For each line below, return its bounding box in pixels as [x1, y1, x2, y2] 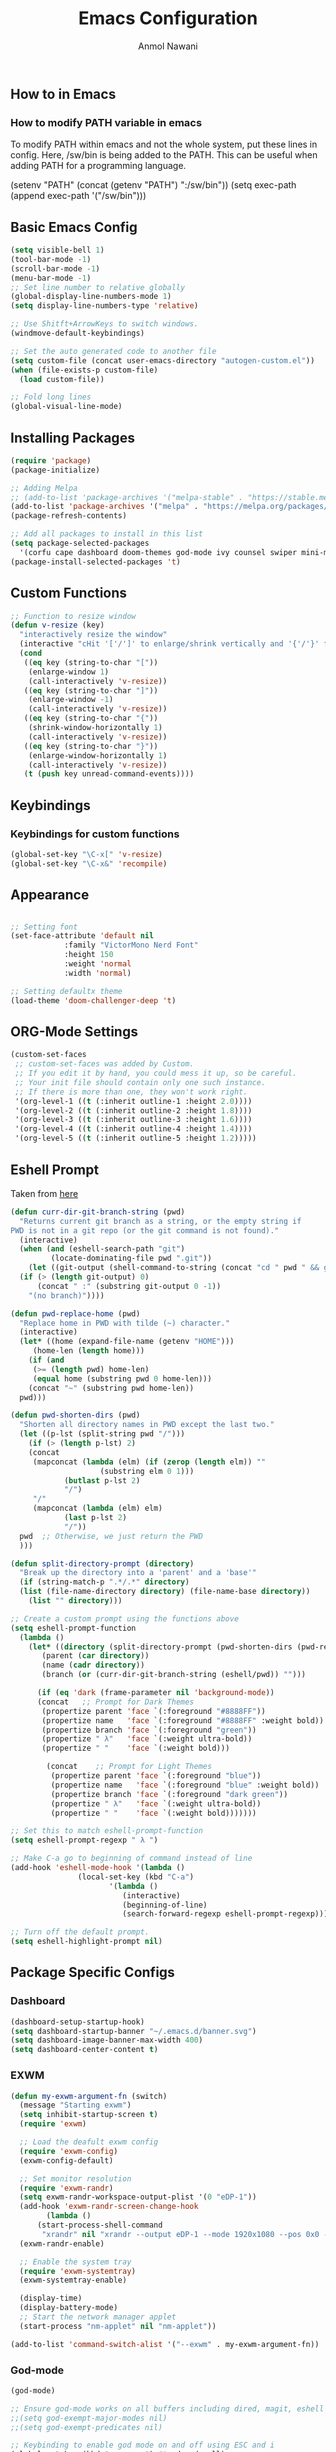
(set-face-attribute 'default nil [10, 931, 155, 941]
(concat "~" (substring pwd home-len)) [28, 1383, 195, 1393]
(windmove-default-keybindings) [10, 328, 145, 339]
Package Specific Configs [10, 1964, 175, 1981]
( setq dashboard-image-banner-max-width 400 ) [10, 2035, 203, 2046]
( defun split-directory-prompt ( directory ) [10, 1558, 195, 1569]
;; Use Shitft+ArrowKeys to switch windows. [10, 319, 199, 329]
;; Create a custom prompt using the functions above [10, 1613, 240, 1624]
